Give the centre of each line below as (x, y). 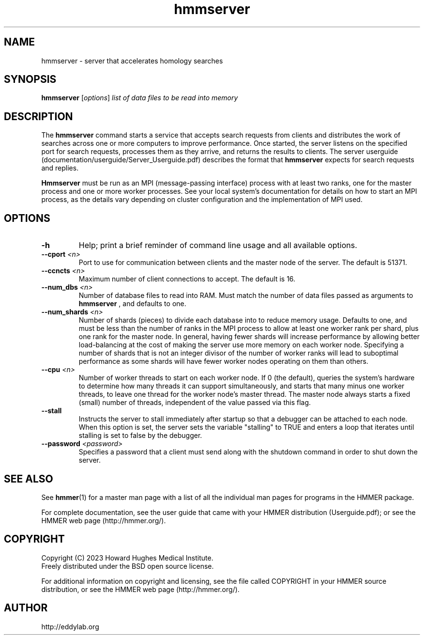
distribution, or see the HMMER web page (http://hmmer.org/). (140, 589)
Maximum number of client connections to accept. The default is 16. (187, 279)
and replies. (60, 168)
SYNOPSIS (30, 79)
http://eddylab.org (70, 626)
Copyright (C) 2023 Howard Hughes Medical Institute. (127, 558)
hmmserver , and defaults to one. (132, 304)
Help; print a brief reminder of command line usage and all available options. (218, 245)
